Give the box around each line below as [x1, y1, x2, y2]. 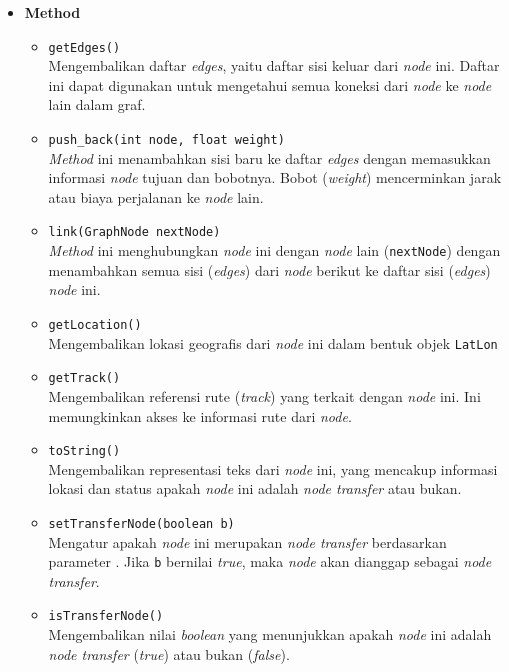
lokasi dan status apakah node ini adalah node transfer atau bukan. [48, 478, 462, 499]
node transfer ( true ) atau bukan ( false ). [48, 643, 290, 664]
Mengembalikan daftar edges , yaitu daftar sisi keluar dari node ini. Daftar [48, 55, 500, 76]
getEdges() [48, 40, 121, 55]
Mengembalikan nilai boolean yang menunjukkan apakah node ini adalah [48, 624, 492, 645]
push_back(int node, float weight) [48, 133, 285, 148]
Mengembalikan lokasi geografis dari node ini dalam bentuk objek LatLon [48, 332, 498, 353]
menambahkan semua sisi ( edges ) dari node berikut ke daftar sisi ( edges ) [48, 259, 491, 280]
